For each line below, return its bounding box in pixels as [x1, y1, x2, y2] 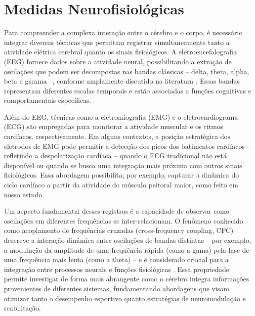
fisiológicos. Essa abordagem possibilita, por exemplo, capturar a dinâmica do [4, 170, 239, 180]
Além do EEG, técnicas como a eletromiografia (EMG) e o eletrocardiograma [4, 111, 238, 122]
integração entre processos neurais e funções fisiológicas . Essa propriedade [4, 264, 229, 274]
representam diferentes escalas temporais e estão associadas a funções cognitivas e [4, 85, 252, 95]
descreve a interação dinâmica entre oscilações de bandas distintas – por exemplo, [4, 235, 251, 245]
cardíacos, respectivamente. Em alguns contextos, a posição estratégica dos [4, 131, 231, 141]
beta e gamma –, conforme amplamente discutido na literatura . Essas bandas [4, 76, 240, 86]
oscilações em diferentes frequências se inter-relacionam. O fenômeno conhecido [4, 215, 243, 226]
